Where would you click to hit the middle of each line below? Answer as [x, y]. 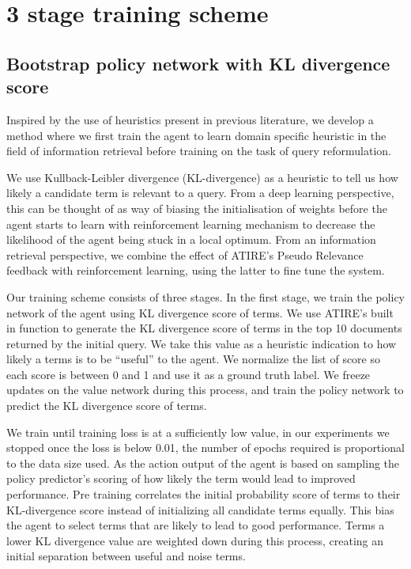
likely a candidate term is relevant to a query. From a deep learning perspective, [200, 193]
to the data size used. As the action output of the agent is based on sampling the [203, 463]
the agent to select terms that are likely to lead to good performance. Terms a [196, 525]
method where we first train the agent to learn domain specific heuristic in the [196, 135]
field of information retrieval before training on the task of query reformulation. [199, 151]
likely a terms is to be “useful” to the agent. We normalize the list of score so [194, 359]
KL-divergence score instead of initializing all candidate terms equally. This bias [200, 509]
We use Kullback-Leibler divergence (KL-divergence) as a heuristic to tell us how [202, 177]
